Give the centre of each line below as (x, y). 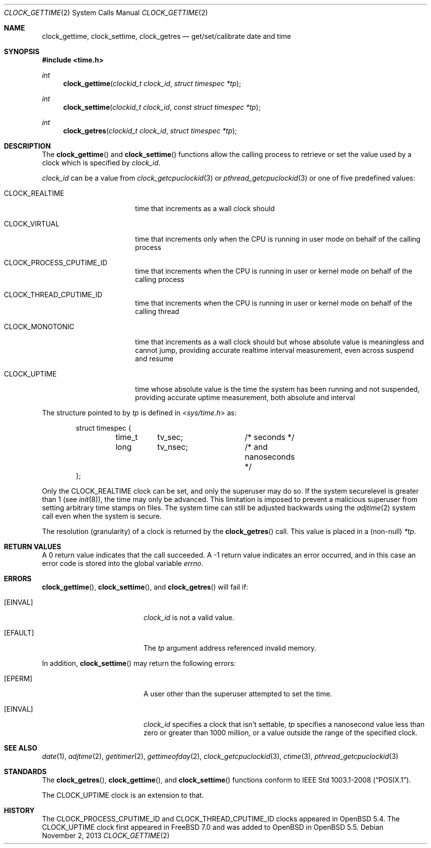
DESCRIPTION (28, 146)
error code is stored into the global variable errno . (123, 563)
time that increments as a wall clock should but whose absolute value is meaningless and (279, 342)
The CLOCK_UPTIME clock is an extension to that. (123, 795)
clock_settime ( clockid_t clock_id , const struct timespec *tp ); (162, 107)
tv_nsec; (173, 447)
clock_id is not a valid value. (189, 617)
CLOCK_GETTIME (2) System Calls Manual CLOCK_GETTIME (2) (106, 13)
